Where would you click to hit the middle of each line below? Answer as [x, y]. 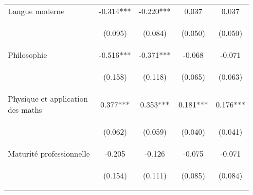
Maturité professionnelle [49, 153]
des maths [25, 110]
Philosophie [27, 55]
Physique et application [48, 98]
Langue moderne [36, 11]
